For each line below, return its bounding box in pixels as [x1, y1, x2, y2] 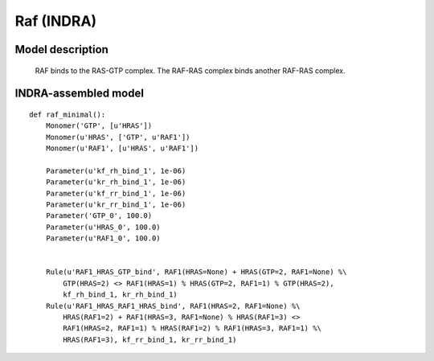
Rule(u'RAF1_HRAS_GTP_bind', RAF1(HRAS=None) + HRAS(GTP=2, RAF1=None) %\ [45, 268, 347, 277]
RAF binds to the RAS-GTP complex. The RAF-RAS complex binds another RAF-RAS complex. [35, 65, 346, 76]
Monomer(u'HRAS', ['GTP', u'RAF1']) [45, 133, 190, 142]
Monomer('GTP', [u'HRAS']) [45, 121, 153, 130]
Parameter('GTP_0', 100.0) [45, 211, 153, 220]
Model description [14, 43, 108, 56]
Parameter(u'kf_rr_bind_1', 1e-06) [45, 189, 186, 198]
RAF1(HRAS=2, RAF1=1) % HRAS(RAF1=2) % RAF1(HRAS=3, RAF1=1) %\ [63, 324, 321, 333]
